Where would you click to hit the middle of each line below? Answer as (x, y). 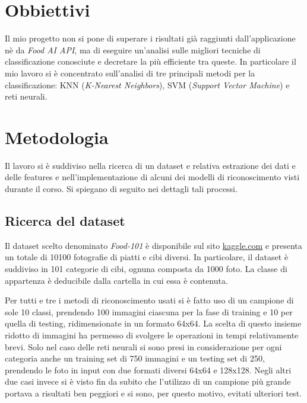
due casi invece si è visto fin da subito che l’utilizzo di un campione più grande (148, 381)
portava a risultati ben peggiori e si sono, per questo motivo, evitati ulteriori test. (153, 393)
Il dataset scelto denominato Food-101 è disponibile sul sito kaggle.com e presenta (153, 245)
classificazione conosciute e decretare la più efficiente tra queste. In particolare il (151, 61)
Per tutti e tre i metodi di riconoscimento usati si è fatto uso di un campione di (149, 300)
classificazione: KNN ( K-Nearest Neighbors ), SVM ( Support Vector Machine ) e (147, 84)
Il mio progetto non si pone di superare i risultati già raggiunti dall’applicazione (150, 38)
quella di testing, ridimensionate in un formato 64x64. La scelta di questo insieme (153, 323)
